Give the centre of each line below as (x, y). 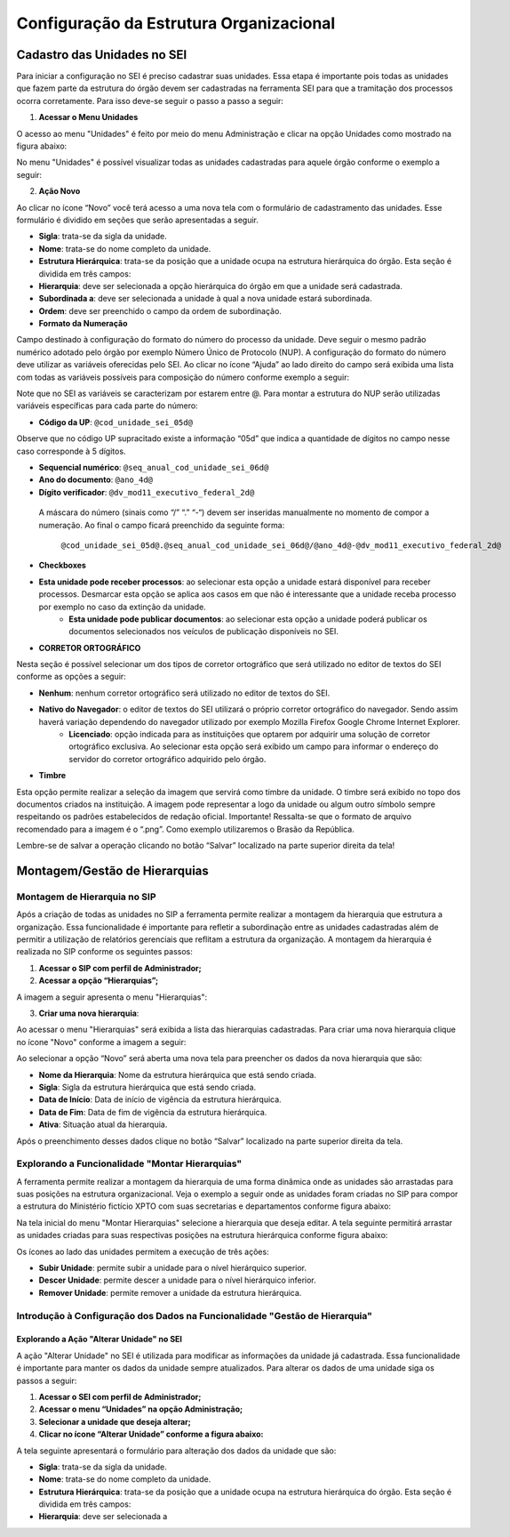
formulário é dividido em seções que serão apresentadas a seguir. (138, 220)
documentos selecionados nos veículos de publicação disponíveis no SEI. (204, 632)
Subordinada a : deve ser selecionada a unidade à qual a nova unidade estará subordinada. (205, 299)
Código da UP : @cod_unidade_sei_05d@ (116, 422)
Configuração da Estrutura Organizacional (176, 23)
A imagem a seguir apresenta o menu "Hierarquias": (112, 997)
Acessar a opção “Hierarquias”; (99, 981)
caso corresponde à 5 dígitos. (71, 451)
